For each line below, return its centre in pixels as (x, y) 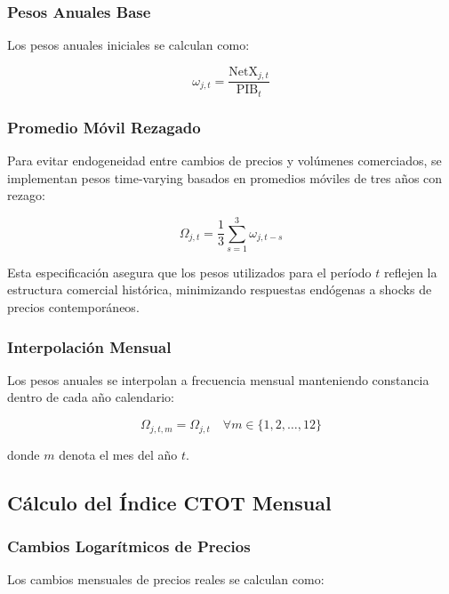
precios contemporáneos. (73, 307)
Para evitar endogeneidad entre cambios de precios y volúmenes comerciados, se (224, 160)
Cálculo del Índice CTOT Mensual (169, 502)
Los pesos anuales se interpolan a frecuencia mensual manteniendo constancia (218, 379)
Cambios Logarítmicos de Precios (129, 546)
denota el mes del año (118, 454)
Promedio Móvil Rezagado (104, 127)
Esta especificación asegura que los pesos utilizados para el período (189, 272)
